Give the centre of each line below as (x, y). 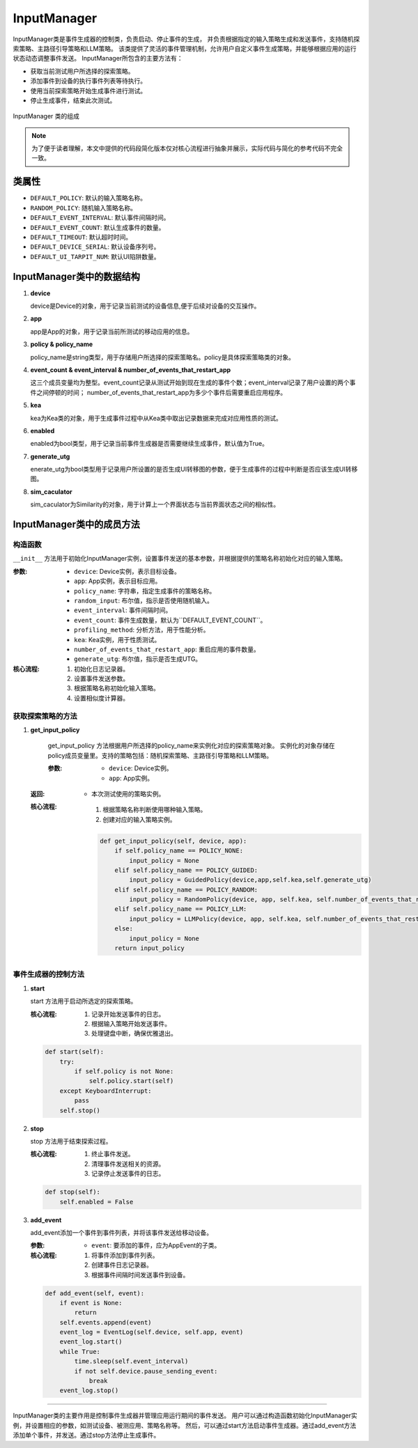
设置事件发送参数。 (101, 678)
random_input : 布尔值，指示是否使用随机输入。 (144, 600)
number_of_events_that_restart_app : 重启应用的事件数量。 (167, 649)
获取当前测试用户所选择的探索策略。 (82, 71)
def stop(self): (73, 1192)
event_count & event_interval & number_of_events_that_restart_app (131, 370)
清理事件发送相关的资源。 (128, 1164)
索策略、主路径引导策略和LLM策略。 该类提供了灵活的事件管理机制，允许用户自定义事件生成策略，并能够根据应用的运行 (185, 48)
